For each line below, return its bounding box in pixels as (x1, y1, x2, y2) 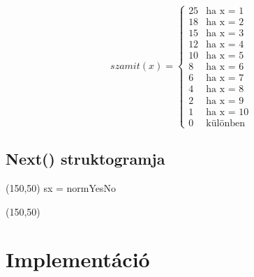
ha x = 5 (206, 51, 244, 61)
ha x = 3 (206, 29, 244, 39)
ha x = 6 (206, 62, 244, 73)
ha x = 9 (206, 96, 244, 106)
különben (206, 118, 245, 128)
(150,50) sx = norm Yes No (6, 181, 117, 195)
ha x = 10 (206, 107, 249, 117)
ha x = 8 (206, 84, 244, 95)
